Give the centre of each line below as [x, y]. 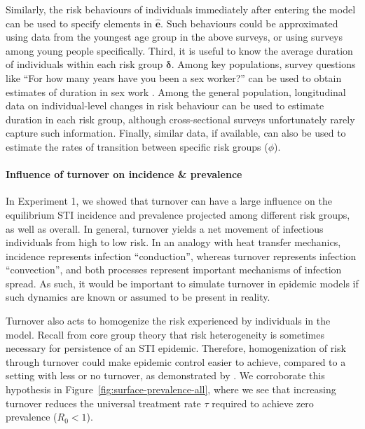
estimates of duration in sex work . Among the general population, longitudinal [176, 91]
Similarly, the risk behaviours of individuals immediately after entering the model [181, 9]
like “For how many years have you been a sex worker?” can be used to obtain [174, 77]
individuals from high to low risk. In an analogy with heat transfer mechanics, [173, 242]
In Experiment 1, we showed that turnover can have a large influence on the [169, 201]
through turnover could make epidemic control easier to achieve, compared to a [176, 361]
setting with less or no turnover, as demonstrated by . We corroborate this [165, 375]
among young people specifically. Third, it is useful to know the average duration [179, 50]
